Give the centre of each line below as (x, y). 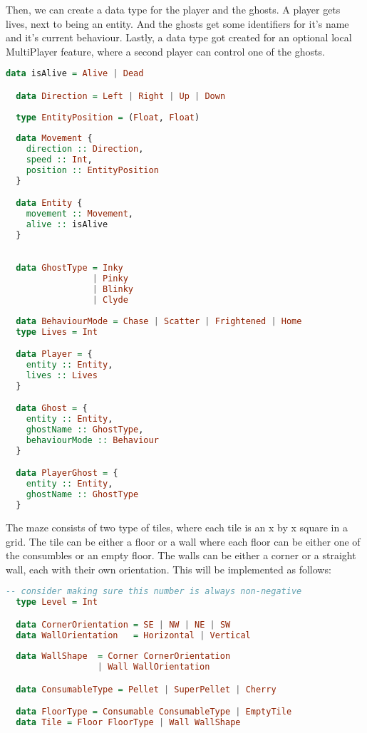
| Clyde (110, 300)
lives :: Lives (62, 375)
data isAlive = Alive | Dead (75, 74)
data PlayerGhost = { (67, 473)
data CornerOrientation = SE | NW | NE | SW (123, 624)
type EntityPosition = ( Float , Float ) (108, 117)
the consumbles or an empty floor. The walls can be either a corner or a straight (181, 555)
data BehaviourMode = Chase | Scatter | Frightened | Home (159, 321)
